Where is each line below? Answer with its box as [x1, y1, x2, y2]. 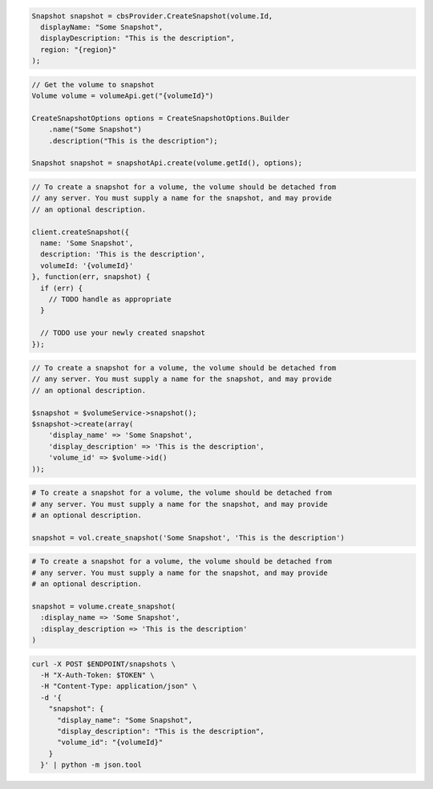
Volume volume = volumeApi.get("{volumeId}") [31, 91, 214, 100]
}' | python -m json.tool [40, 760, 142, 770]
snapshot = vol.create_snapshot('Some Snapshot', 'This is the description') [31, 533, 345, 542]
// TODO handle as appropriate [48, 294, 172, 304]
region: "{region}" [40, 45, 117, 54]
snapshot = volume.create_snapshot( [31, 601, 176, 611]
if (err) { [40, 283, 83, 293]
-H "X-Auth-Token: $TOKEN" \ [40, 670, 156, 680]
